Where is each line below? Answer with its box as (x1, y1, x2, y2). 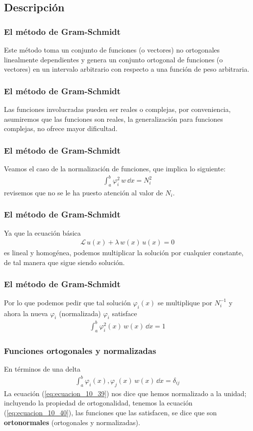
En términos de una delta (4, 363, 80, 374)
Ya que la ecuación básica (4, 227, 81, 238)
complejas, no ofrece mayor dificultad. (4, 123, 118, 134)
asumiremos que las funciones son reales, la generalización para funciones (4, 113, 223, 124)
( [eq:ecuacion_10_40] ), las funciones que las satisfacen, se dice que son (4, 407, 217, 418)
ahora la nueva (4, 308, 48, 318)
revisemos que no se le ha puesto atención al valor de (4, 187, 163, 197)
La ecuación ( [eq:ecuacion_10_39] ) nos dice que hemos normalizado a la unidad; (4, 388, 247, 398)
